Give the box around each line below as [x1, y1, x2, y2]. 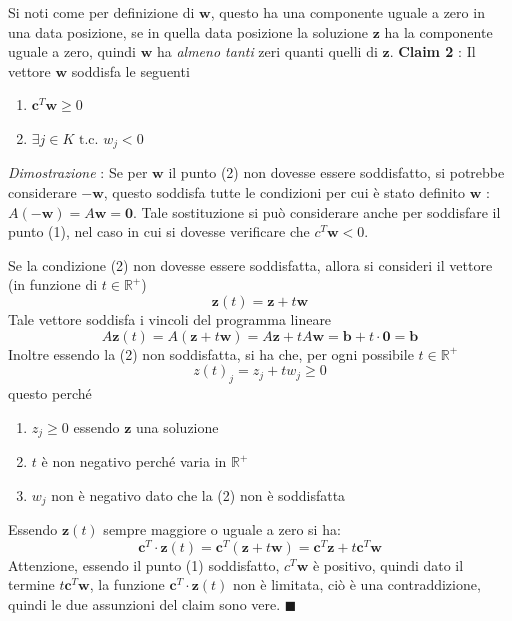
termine [8, 574, 55, 595]
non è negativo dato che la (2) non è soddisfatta [51, 484, 346, 505]
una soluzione [135, 416, 219, 437]
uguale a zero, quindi [8, 41, 137, 62]
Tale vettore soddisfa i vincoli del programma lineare [8, 308, 332, 329]
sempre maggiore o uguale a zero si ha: [103, 519, 341, 540]
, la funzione [89, 574, 165, 595]
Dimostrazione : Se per [8, 162, 148, 183]
